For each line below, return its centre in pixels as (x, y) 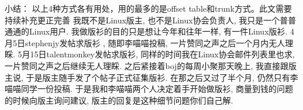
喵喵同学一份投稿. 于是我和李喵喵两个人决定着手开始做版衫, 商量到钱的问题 (149, 89)
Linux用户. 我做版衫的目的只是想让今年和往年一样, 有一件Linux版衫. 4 (162, 31)
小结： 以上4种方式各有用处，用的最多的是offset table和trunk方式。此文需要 (148, 8)
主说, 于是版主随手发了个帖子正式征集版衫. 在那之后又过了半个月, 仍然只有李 (151, 77)
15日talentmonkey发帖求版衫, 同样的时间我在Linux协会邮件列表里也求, (162, 54)
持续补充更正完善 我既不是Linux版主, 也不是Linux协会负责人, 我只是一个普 (147, 20)
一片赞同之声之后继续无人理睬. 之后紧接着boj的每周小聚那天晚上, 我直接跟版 (151, 65)
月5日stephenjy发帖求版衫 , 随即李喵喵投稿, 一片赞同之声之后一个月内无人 (145, 42)
